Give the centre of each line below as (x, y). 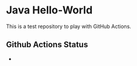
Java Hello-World (49, 10)
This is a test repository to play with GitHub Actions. (69, 26)
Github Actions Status (47, 45)
